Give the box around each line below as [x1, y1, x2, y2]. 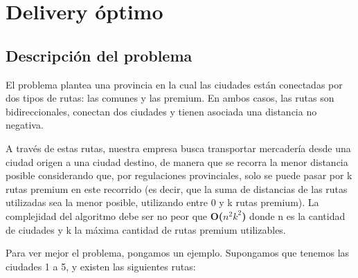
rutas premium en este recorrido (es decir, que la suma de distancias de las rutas [6, 181, 348, 196]
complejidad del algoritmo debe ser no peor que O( [6, 208, 224, 223]
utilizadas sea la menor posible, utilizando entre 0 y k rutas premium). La [6, 195, 319, 210]
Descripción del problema [6, 44, 193, 66]
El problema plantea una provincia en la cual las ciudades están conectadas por [6, 77, 343, 91]
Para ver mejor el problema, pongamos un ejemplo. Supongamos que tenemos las [6, 245, 350, 260]
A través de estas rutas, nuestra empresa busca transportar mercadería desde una [6, 140, 351, 155]
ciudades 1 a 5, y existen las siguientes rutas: [6, 259, 196, 273]
